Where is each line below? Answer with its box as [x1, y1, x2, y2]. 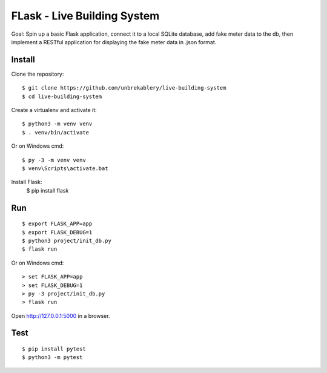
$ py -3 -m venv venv [22, 156, 86, 163]
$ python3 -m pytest [22, 354, 83, 361]
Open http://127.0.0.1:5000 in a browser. [11, 312, 110, 319]
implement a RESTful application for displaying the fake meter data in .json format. [11, 38, 217, 45]
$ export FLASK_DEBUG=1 [22, 229, 93, 236]
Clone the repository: [11, 70, 64, 78]
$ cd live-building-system [22, 93, 102, 100]
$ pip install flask [26, 187, 69, 194]
